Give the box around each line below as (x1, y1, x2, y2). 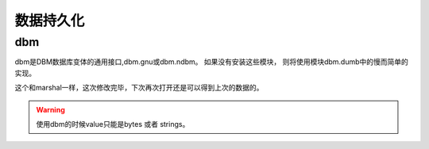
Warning (36, 105, 65, 114)
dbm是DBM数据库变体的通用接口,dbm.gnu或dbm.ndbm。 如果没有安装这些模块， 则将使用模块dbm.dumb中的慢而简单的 (14, 57, 409, 67)
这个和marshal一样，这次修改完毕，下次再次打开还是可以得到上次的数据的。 (14, 83, 264, 93)
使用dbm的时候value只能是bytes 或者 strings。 (36, 119, 190, 128)
